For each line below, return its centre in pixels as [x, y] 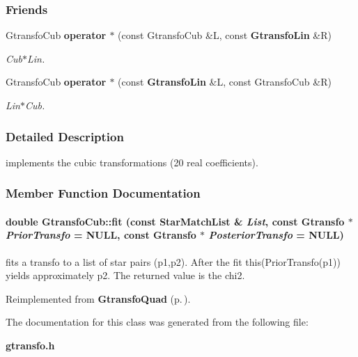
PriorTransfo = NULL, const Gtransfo [101, 235]
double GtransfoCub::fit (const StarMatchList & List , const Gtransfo [175, 221]
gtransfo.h [30, 346]
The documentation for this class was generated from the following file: [157, 322]
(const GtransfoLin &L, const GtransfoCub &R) [225, 82]
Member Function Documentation [103, 193]
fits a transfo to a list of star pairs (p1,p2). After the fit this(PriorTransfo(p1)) [173, 261]
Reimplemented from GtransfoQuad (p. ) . [98, 298]
